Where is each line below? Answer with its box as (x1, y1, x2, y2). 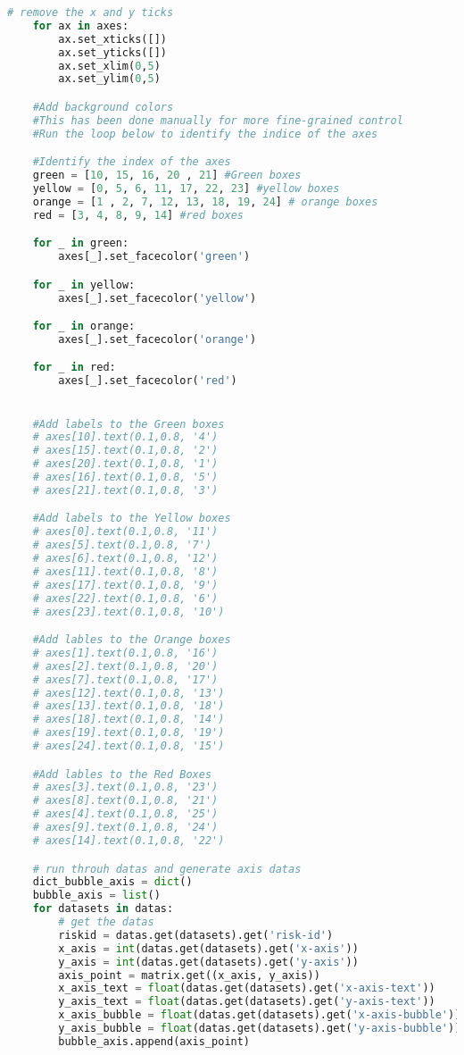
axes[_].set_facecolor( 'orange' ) (58, 332, 257, 346)
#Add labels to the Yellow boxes (32, 512, 231, 525)
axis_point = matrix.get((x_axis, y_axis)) (58, 968, 320, 982)
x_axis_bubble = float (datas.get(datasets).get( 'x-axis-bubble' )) (58, 1009, 461, 1022)
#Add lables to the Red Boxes (32, 767, 212, 781)
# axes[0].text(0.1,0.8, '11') (32, 525, 219, 539)
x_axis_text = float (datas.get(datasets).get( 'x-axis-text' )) (58, 982, 435, 995)
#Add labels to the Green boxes (32, 417, 225, 431)
